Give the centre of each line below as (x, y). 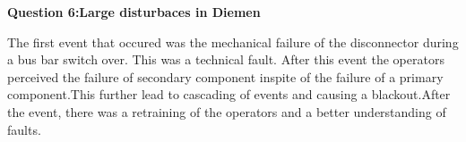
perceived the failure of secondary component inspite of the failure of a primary (225, 76)
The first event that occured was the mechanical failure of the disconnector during (233, 42)
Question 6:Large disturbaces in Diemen (134, 12)
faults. (24, 129)
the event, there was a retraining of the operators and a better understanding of (227, 111)
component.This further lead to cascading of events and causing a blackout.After (229, 94)
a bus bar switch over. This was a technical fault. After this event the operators (226, 59)
